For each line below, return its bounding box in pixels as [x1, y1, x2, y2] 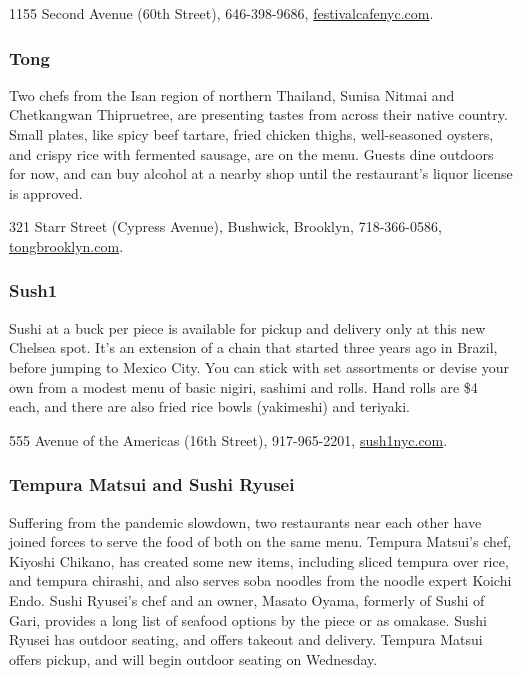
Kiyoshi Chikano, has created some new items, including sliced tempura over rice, [9, 550, 509, 571]
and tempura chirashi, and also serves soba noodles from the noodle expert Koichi [9, 570, 512, 591]
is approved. [9, 182, 83, 203]
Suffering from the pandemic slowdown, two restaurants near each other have [9, 511, 482, 532]
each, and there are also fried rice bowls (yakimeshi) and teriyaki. [9, 396, 410, 417]
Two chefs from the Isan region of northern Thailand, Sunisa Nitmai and [9, 84, 455, 105]
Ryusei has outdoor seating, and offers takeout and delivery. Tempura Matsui [9, 629, 483, 650]
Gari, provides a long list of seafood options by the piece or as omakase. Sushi [9, 609, 487, 630]
